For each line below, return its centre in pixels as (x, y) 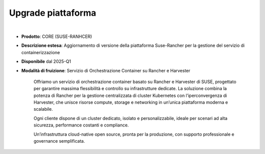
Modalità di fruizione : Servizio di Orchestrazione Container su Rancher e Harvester (106, 70)
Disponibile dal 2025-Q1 (46, 62)
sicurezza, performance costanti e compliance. (81, 125)
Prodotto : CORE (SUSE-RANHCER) (57, 36)
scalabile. (43, 109)
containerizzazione (41, 52)
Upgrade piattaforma (53, 13)
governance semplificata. (59, 141)
